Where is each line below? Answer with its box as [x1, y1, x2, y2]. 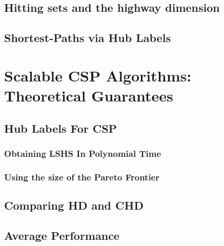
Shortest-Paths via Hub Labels [4, 30, 171, 46]
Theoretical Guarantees [4, 85, 173, 106]
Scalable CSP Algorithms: [4, 65, 192, 86]
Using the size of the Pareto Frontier [4, 170, 159, 183]
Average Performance [4, 227, 119, 243]
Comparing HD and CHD [4, 197, 144, 213]
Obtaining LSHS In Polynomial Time [4, 147, 161, 159]
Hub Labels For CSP [4, 120, 117, 136]
